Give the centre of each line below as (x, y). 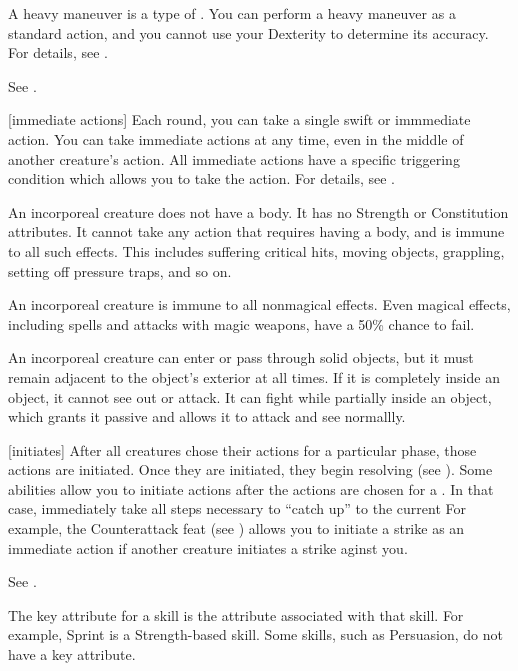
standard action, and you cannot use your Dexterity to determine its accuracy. (248, 32)
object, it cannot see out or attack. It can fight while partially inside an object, (250, 396)
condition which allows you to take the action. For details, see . (202, 178)
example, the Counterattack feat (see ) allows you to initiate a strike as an (236, 528)
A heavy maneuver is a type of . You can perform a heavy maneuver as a (232, 13)
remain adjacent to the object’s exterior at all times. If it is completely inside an (254, 376)
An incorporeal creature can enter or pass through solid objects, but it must (241, 357)
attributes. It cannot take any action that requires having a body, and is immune (256, 231)
